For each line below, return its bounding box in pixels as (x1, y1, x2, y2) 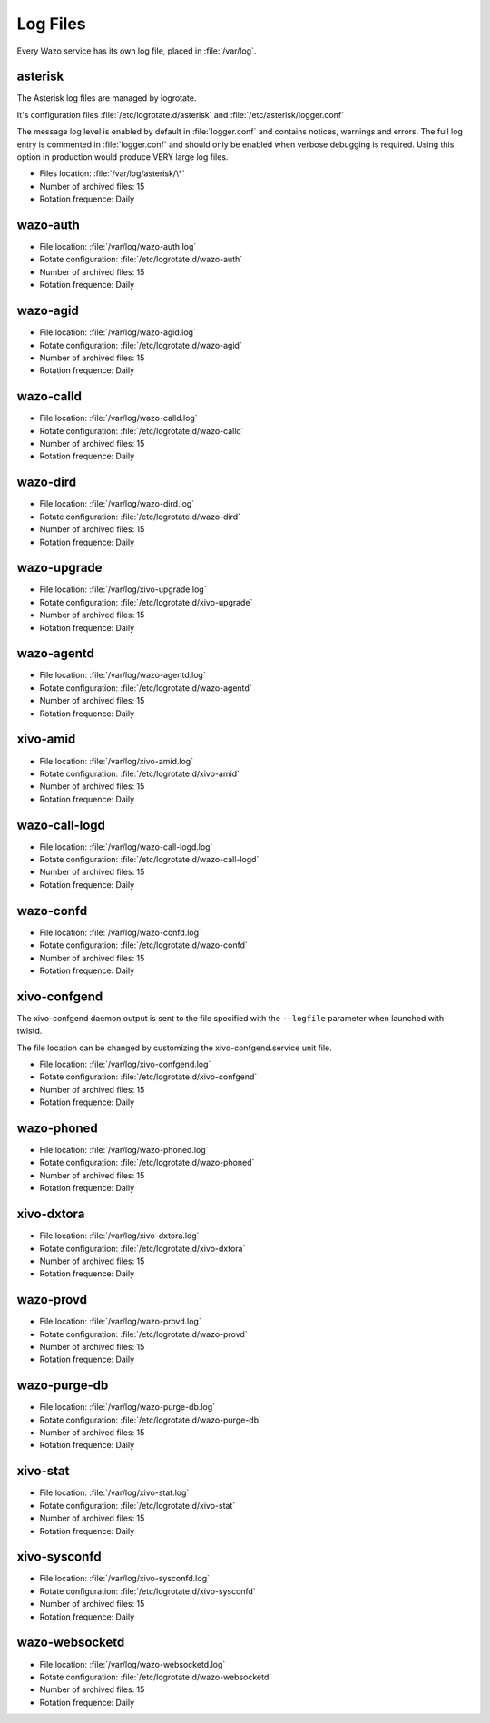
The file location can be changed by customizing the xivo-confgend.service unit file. (16, 1042, 333, 1053)
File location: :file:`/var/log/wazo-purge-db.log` (39, 1402, 216, 1413)
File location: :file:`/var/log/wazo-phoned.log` (39, 1145, 209, 1156)
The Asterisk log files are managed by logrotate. (16, 93, 197, 103)
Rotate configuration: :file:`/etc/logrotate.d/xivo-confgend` (39, 1071, 258, 1082)
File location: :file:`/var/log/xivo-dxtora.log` (39, 1230, 200, 1241)
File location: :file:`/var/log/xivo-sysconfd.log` (39, 1573, 211, 1584)
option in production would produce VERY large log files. (16, 152, 229, 162)
